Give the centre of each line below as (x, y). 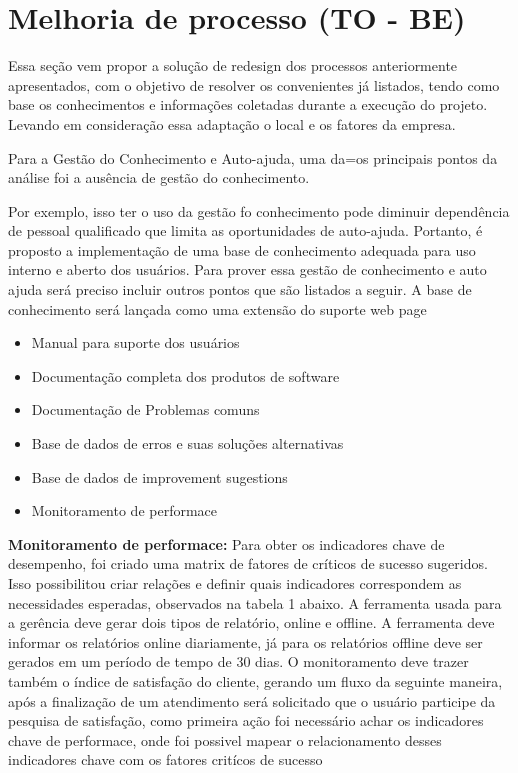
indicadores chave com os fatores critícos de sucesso (165, 759)
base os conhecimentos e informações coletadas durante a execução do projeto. (248, 104)
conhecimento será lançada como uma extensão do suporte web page (217, 308)
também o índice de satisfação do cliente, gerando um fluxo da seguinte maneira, (255, 680)
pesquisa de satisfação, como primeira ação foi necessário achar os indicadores (246, 720)
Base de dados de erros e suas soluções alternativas (187, 443)
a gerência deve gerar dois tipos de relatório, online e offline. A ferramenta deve (251, 622)
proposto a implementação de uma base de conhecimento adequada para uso (242, 249)
